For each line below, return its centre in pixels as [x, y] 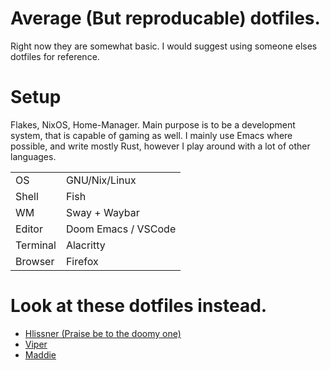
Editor [29, 229]
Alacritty [85, 245]
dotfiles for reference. [55, 56]
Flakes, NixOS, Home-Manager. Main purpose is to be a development [153, 124]
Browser [35, 261]
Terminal [36, 245]
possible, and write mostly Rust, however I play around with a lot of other [160, 146]
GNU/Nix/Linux [101, 180]
